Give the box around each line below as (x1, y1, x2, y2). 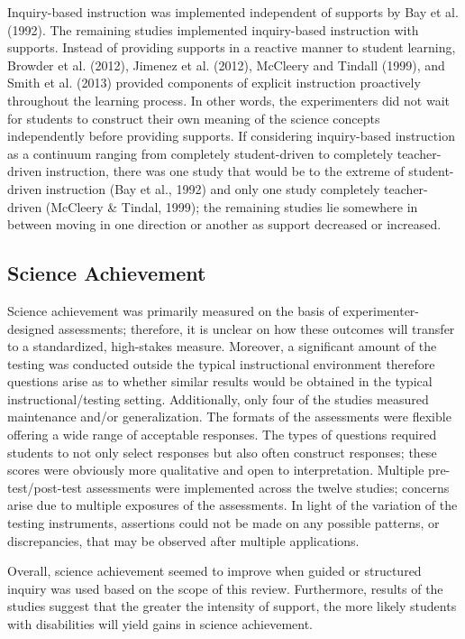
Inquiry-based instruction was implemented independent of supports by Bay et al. (7, 3, 459, 21)
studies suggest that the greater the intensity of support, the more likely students (7, 597, 457, 616)
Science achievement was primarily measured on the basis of (7, 301, 339, 319)
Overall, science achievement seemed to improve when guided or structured (7, 561, 422, 580)
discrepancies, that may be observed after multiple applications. (7, 531, 360, 550)
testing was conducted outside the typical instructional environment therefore (7, 354, 435, 373)
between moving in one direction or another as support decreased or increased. (7, 215, 442, 234)
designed (7, 319, 55, 338)
